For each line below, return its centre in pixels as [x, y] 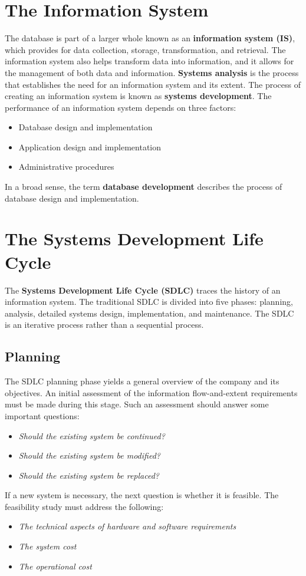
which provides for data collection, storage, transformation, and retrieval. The [145, 49]
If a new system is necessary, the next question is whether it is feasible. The [142, 495]
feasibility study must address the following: [84, 506]
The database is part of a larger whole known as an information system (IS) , [150, 38]
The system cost [47, 546]
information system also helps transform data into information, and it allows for [149, 61]
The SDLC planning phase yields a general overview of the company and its [142, 381]
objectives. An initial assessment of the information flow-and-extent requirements [151, 392]
